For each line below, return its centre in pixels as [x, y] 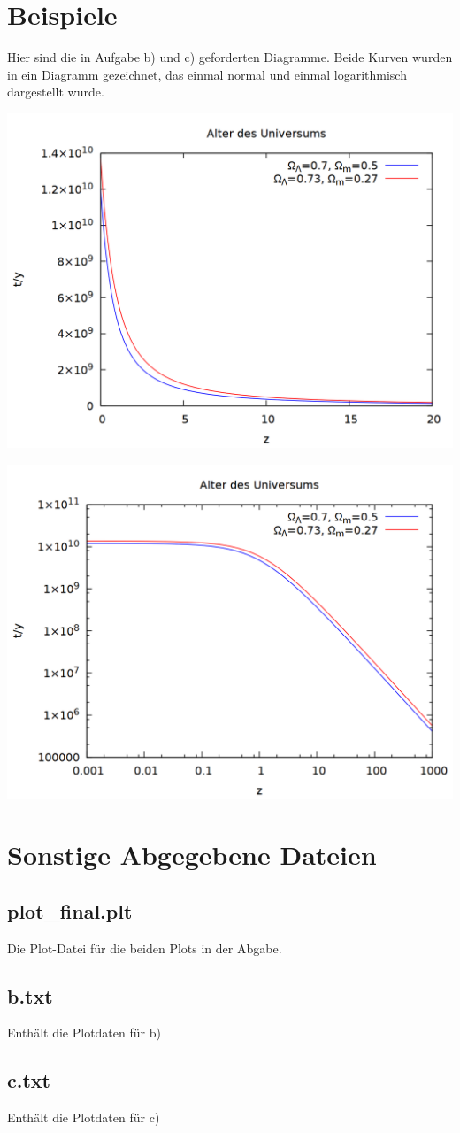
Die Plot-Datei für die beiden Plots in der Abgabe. [145, 948]
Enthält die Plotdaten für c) [84, 1118]
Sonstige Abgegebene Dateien [192, 855]
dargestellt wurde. [56, 92]
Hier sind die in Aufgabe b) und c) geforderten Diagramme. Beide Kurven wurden [230, 57]
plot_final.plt [70, 910]
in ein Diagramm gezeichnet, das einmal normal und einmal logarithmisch [207, 74]
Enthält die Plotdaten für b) [84, 1033]
